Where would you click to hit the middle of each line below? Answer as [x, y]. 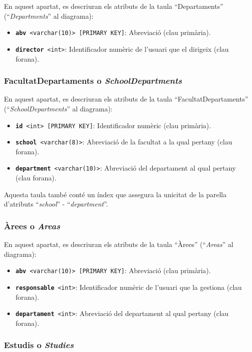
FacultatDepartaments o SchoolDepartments [93, 81]
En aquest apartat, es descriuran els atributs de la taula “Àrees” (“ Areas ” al [119, 244]
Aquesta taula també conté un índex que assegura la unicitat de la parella [115, 194]
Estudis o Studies [39, 345]
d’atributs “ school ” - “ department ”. [56, 204]
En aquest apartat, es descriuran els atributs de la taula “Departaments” [114, 6]
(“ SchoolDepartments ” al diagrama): [58, 108]
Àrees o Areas [32, 226]
